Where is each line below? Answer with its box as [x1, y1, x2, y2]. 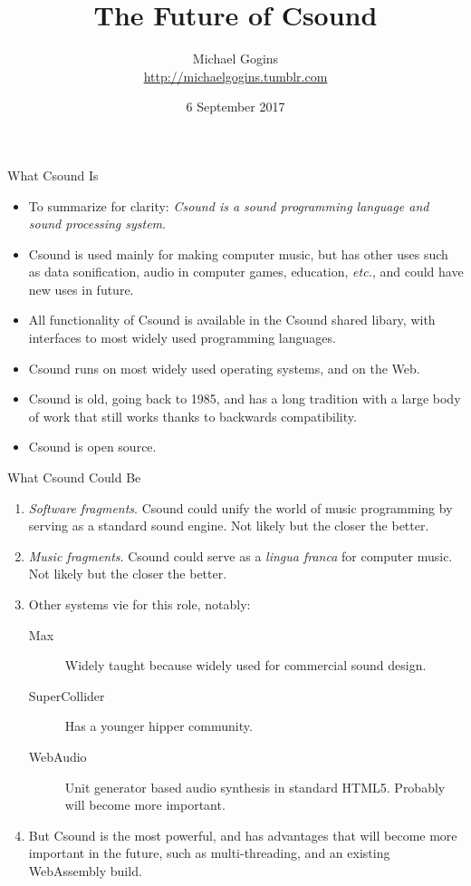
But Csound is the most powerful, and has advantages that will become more [28, 825, 457, 844]
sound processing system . [28, 214, 166, 233]
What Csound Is [7, 165, 99, 184]
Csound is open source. [28, 437, 157, 456]
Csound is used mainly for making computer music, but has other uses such [28, 244, 448, 263]
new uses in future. [28, 279, 134, 298]
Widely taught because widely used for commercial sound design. [64, 656, 427, 675]
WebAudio [28, 746, 87, 765]
